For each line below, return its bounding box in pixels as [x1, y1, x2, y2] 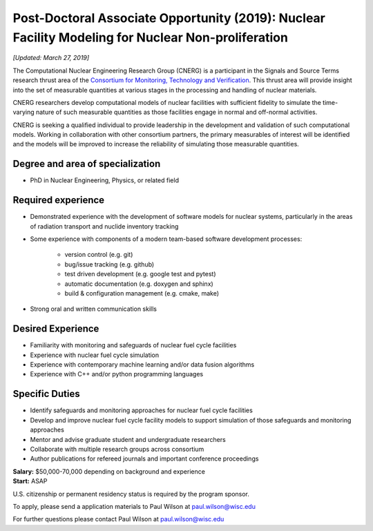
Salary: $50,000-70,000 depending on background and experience [12, 467, 205, 476]
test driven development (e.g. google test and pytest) [64, 270, 216, 278]
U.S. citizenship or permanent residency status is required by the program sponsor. [12, 490, 250, 498]
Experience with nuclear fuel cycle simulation [30, 351, 160, 359]
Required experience [12, 194, 105, 206]
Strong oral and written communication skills [30, 305, 157, 313]
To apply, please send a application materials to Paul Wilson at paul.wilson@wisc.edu [12, 502, 256, 510]
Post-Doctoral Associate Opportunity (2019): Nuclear [12, 10, 326, 26]
